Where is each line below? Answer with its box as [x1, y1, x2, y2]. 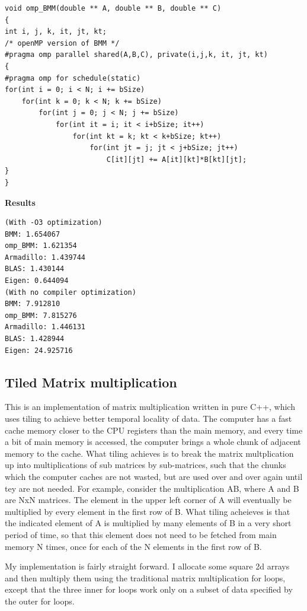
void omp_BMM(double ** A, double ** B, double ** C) [5, 4, 222, 12]
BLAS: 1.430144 [5, 265, 65, 273]
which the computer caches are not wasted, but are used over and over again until [5, 470, 303, 482]
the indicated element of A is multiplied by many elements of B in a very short [5, 517, 292, 529]
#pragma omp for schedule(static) [5, 74, 141, 82]
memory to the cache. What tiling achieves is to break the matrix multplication [5, 447, 294, 459]
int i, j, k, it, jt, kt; [5, 27, 107, 36]
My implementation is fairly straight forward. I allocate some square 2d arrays [5, 560, 290, 572]
